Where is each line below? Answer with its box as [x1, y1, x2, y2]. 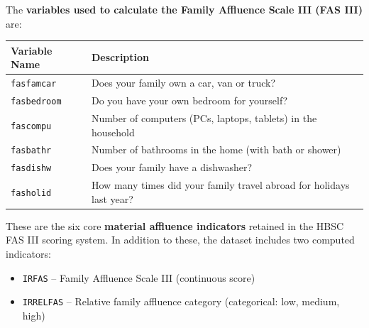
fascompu [11, 121, 52, 131]
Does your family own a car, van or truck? [92, 75, 276, 90]
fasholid [11, 187, 52, 198]
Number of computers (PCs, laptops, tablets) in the [92, 110, 317, 125]
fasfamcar [11, 79, 57, 89]
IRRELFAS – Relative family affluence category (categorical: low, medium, [22, 294, 340, 309]
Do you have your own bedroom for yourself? [92, 93, 288, 108]
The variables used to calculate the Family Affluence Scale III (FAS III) [6, 2, 363, 16]
